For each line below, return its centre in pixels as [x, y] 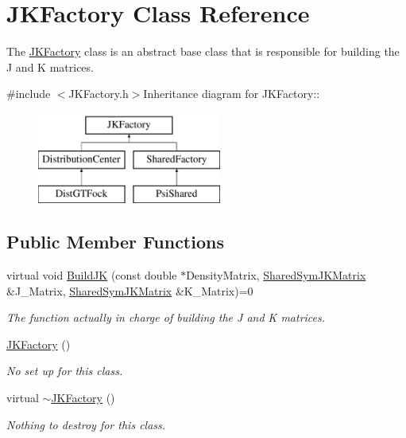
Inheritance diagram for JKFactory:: [232, 94]
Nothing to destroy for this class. [86, 424]
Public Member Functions [115, 242]
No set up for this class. [65, 371]
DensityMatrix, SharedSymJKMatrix [276, 275]
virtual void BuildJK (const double [92, 275]
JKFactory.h [99, 94]
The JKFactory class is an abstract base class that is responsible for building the [203, 51]
